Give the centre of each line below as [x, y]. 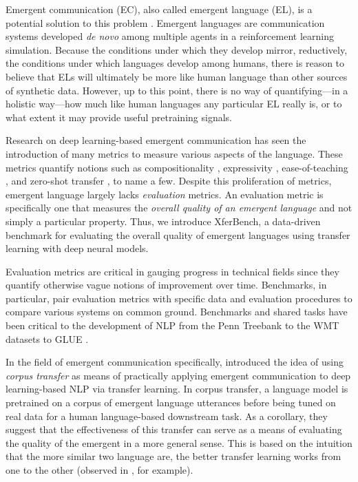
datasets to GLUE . [47, 338]
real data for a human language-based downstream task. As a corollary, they [167, 416]
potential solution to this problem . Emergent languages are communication [165, 22]
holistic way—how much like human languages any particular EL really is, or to [174, 104]
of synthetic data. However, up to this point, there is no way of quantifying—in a [177, 90]
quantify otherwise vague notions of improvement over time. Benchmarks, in [166, 285]
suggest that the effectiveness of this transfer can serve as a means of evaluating [174, 429]
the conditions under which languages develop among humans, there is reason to [175, 63]
